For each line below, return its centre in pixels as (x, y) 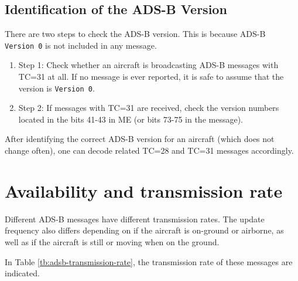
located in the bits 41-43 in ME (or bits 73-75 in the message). (131, 119)
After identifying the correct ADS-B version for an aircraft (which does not (140, 139)
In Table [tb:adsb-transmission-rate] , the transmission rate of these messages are (149, 261)
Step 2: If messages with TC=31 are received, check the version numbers (149, 108)
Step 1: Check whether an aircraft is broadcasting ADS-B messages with (148, 65)
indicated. (22, 273)
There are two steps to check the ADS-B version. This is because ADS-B (135, 34)
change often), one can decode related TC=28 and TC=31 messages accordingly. (149, 150)
